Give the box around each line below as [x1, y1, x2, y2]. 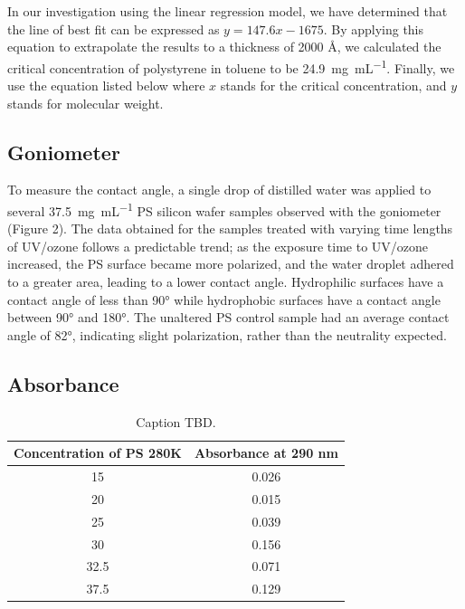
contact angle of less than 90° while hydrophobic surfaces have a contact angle [7, 290, 441, 309]
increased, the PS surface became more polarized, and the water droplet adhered [7, 254, 454, 273]
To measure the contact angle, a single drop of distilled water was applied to [7, 180, 432, 199]
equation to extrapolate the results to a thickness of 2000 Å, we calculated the [7, 37, 441, 56]
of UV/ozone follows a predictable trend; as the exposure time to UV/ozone [7, 236, 429, 255]
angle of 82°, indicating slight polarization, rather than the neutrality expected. [7, 325, 447, 344]
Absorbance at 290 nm [194, 443, 338, 462]
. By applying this [323, 19, 424, 38]
